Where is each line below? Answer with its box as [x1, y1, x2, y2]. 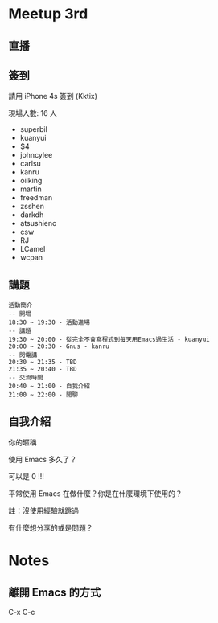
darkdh [19, 210, 44, 219]
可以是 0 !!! [8, 472, 44, 482]
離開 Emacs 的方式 [8, 585, 101, 599]
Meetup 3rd [8, 5, 88, 23]
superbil [19, 125, 48, 134]
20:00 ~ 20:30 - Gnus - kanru [8, 342, 110, 350]
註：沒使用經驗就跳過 [8, 506, 79, 515]
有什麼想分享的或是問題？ [8, 523, 93, 533]
